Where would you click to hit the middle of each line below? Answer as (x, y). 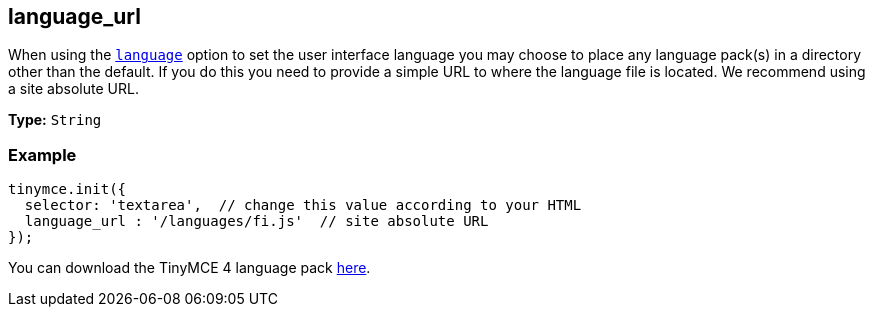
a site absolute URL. (73, 89)
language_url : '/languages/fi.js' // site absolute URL (256, 221)
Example (42, 154)
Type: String (55, 120)
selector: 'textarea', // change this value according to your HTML (303, 205)
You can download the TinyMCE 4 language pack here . (189, 268)
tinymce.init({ (67, 189)
